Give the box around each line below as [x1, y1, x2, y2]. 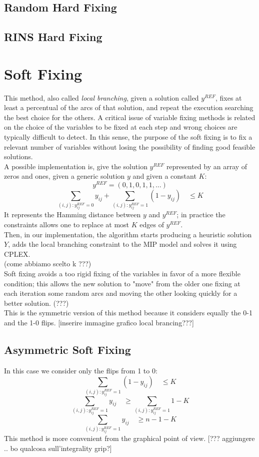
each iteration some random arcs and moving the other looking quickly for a [4, 288, 237, 298]
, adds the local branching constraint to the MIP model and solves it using [8, 239, 237, 249]
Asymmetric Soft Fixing [4, 341, 131, 357]
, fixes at [215, 92, 242, 103]
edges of [139, 219, 164, 229]
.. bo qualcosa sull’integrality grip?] [4, 442, 112, 453]
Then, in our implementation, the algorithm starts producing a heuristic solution [4, 229, 252, 239]
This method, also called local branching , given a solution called [4, 92, 199, 103]
